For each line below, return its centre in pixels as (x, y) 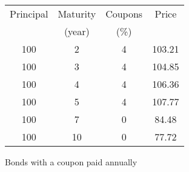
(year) (77, 31)
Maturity (77, 14)
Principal (29, 14)
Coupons (124, 14)
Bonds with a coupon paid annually (71, 162)
